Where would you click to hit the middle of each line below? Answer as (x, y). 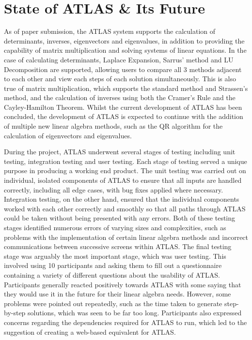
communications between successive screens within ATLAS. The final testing (118, 246)
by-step (15, 313)
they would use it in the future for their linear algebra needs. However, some (118, 294)
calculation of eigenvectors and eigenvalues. (68, 135)
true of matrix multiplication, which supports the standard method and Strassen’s (126, 88)
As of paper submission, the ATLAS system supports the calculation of (110, 31)
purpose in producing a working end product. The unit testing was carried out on (125, 170)
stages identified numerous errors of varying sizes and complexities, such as (115, 227)
